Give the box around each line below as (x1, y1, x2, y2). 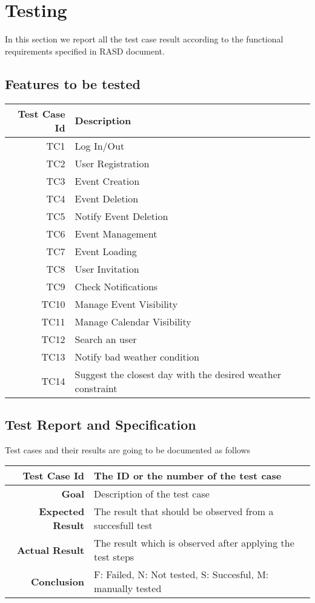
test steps (94, 550, 134, 564)
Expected (39, 504, 85, 519)
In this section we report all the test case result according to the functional (5, 33, 283, 45)
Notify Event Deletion (75, 208, 168, 223)
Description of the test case (94, 487, 210, 501)
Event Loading (75, 244, 137, 258)
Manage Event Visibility (75, 296, 178, 311)
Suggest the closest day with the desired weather (75, 367, 282, 381)
